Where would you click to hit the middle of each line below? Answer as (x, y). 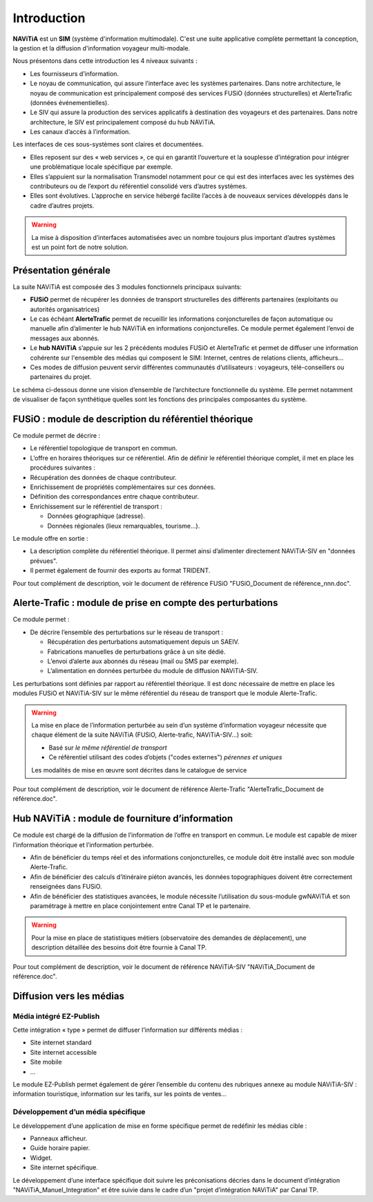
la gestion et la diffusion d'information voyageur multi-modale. (101, 48)
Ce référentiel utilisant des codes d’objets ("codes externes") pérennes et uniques (165, 757)
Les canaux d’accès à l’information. (80, 132)
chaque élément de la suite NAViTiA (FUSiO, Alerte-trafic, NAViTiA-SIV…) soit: (142, 735)
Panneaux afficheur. (59, 1138)
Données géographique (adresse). (96, 516)
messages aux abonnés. (65, 338)
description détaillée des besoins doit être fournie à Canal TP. (119, 947)
